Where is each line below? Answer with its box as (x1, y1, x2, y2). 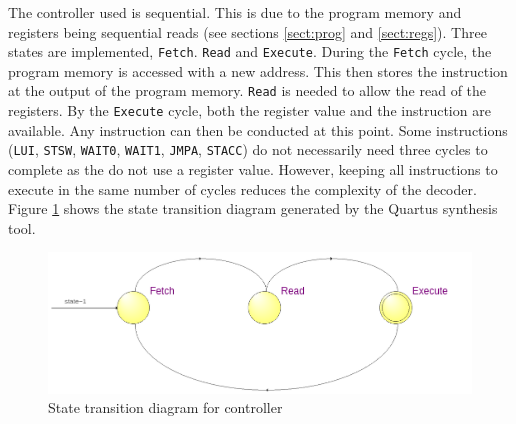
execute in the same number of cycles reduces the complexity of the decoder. (8, 178, 477, 199)
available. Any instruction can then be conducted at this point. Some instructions (8, 119, 508, 140)
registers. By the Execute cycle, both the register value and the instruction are (8, 100, 491, 121)
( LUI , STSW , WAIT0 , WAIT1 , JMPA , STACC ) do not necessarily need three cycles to (8, 139, 488, 160)
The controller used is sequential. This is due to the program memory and (8, 2, 462, 22)
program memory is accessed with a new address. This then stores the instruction (8, 60, 508, 81)
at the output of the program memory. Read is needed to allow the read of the (8, 80, 487, 101)
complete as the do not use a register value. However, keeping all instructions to (8, 159, 498, 179)
